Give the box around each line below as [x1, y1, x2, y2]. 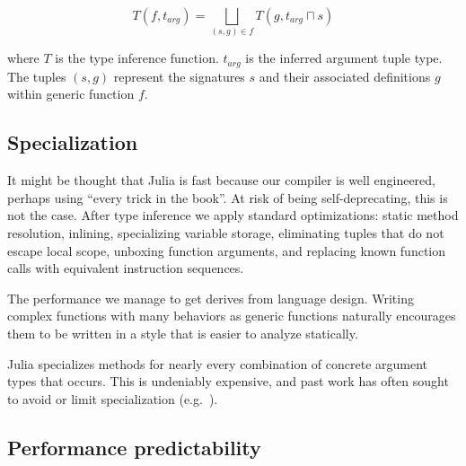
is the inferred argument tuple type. [245, 48, 443, 67]
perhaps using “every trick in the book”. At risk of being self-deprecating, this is [7, 188, 448, 207]
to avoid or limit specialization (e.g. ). [7, 389, 218, 408]
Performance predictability [7, 433, 261, 461]
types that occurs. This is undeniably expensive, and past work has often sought [7, 372, 449, 391]
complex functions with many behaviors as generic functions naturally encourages [7, 306, 456, 325]
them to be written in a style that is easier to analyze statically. [7, 323, 358, 342]
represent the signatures [113, 66, 245, 85]
